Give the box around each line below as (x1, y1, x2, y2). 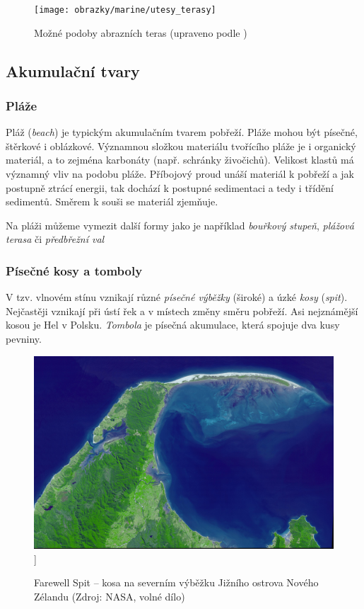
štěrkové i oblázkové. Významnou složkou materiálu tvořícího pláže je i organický (6, 138, 356, 153)
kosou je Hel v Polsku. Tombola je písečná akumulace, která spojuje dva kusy (6, 317, 340, 332)
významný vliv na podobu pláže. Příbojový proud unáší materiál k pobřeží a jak (6, 166, 354, 181)
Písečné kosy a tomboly (6, 261, 143, 279)
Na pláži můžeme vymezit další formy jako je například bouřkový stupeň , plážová (6, 217, 354, 232)
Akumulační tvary (6, 59, 140, 81)
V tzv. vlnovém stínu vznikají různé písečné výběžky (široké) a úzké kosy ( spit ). (6, 290, 348, 304)
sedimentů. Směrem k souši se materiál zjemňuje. (6, 194, 218, 209)
